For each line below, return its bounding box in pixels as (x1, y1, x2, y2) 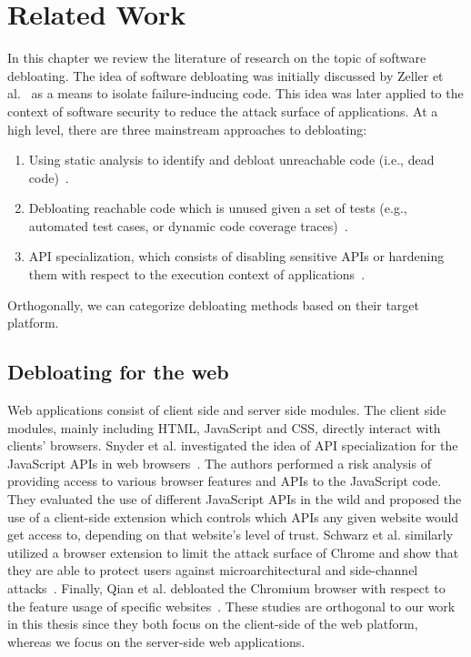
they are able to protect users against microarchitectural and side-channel (7, 561, 418, 580)
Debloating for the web (7, 358, 229, 386)
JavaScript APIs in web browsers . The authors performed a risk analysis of (7, 453, 431, 472)
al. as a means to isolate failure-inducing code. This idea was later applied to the (7, 84, 464, 103)
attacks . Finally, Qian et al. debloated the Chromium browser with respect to (7, 578, 446, 597)
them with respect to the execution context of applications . (28, 265, 366, 284)
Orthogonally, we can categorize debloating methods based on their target (7, 295, 419, 314)
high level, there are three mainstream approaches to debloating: (7, 119, 367, 138)
